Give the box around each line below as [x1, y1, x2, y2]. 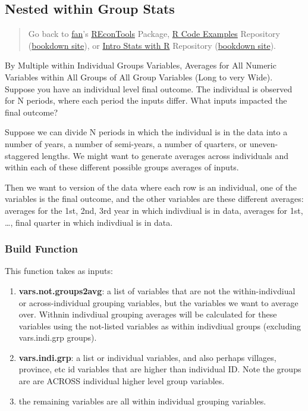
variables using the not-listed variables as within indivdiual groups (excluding [18, 319, 301, 332]
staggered [5, 149, 39, 161]
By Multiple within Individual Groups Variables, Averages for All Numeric [5, 59, 276, 71]
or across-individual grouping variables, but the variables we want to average [18, 296, 298, 309]
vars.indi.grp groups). [18, 331, 97, 344]
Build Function [5, 241, 78, 256]
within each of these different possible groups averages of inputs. [5, 161, 239, 173]
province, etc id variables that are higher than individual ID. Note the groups [18, 363, 301, 375]
